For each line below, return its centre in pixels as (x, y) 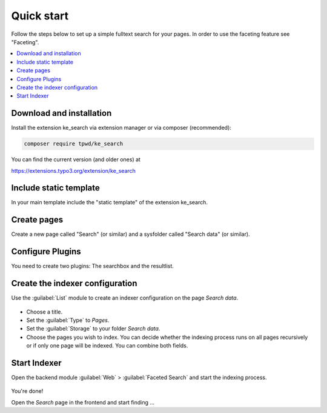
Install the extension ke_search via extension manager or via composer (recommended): (121, 128)
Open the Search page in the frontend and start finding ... (83, 402)
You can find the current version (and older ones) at (76, 159)
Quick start (40, 16)
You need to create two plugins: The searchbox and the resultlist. (92, 266)
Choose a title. (45, 312)
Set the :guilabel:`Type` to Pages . (68, 320)
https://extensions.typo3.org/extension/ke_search (74, 170)
